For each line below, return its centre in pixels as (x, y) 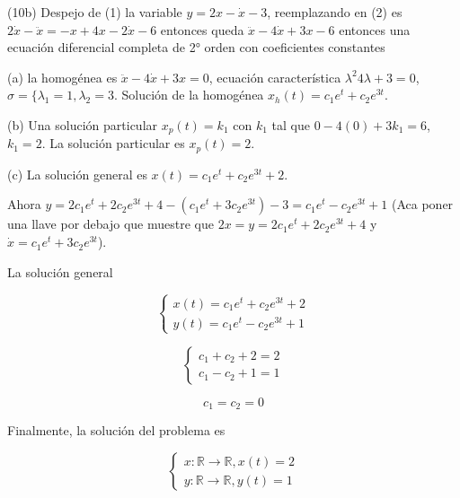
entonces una (375, 29)
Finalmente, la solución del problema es (116, 430)
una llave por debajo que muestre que (111, 224)
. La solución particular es (113, 143)
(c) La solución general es (77, 174)
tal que (291, 124)
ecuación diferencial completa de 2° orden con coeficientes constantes (196, 47)
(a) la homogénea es (62, 77)
